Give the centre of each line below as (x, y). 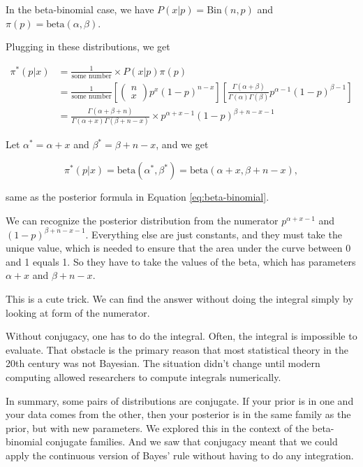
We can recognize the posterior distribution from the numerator (142, 220)
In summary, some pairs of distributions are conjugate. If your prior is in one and (180, 400)
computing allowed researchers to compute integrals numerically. (143, 377)
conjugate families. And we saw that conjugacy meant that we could (192, 441)
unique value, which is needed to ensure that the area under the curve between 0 (178, 248)
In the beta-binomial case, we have (80, 9)
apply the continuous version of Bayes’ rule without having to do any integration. (180, 455)
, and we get (182, 144)
